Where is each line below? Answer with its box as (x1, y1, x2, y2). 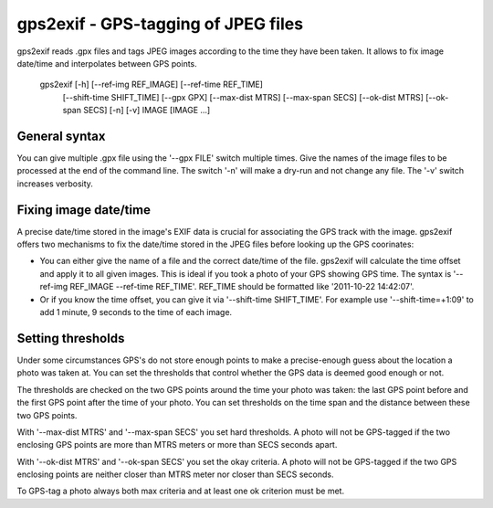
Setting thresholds (16, 330, 125, 346)
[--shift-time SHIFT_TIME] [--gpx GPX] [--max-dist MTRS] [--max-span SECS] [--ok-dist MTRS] (62, 91, 425, 102)
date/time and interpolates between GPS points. (16, 58, 198, 69)
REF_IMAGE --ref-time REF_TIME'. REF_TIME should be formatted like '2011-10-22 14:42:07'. (69, 281, 414, 292)
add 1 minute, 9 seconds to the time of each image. (39, 307, 233, 318)
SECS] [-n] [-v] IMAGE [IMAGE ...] (83, 105, 211, 116)
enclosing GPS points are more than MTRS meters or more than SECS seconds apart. (16, 439, 338, 450)
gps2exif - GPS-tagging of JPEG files (16, 14, 304, 34)
